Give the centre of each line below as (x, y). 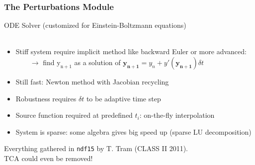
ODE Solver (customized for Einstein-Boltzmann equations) (95, 25)
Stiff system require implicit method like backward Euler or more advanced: (131, 51)
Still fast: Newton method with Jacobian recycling (92, 82)
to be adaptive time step (124, 98)
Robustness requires (46, 98)
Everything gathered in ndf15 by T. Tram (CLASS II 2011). (96, 148)
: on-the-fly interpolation (177, 115)
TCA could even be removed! (48, 158)
